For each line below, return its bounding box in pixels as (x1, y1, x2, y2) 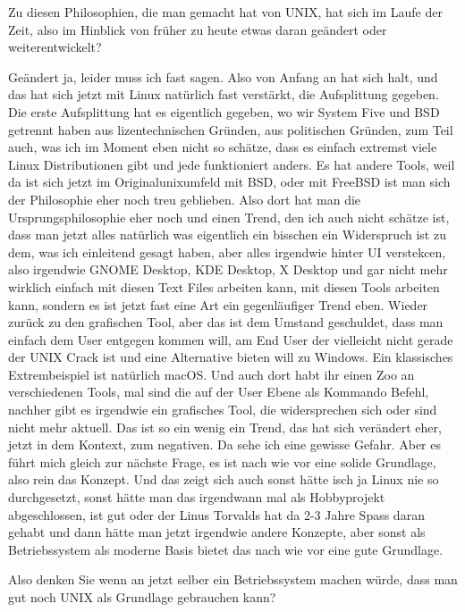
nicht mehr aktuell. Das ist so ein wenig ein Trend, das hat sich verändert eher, (8, 417, 442, 436)
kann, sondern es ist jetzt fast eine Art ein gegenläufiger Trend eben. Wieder (8, 295, 428, 314)
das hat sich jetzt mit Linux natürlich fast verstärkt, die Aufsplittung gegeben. (8, 85, 439, 104)
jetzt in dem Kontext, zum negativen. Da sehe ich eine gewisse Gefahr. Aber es (8, 435, 441, 454)
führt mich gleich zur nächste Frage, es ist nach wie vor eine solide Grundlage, (8, 452, 436, 471)
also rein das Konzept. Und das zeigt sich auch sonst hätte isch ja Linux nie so (8, 470, 439, 489)
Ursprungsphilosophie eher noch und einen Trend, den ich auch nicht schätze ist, (8, 207, 450, 226)
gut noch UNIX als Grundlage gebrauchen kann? (8, 588, 276, 606)
